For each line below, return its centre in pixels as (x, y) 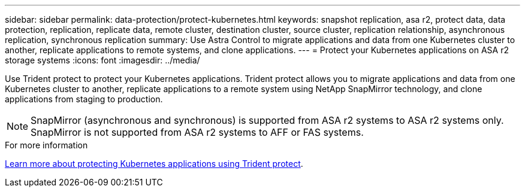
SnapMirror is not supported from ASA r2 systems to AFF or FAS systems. (197, 132)
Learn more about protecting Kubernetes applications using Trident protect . (154, 164)
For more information (46, 145)
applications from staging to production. (84, 99)
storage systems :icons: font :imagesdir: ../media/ (102, 60)
